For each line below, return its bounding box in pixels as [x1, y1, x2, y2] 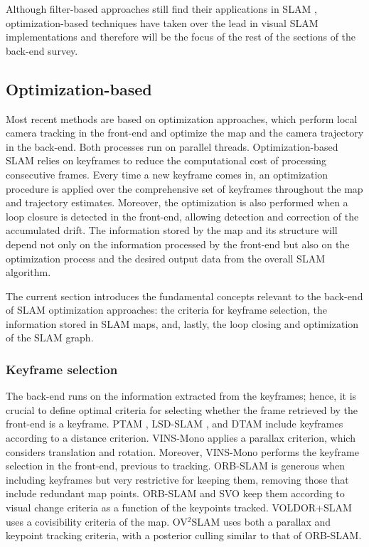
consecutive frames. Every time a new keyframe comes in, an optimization [6, 166, 328, 181]
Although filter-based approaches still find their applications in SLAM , [6, 1, 317, 16]
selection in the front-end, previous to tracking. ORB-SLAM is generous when [6, 458, 346, 473]
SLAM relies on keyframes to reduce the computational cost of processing [6, 153, 327, 168]
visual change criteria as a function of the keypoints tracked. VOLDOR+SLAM [6, 500, 352, 515]
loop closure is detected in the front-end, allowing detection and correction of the [6, 208, 359, 223]
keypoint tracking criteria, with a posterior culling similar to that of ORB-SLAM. [6, 528, 362, 543]
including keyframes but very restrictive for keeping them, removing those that [6, 472, 349, 487]
